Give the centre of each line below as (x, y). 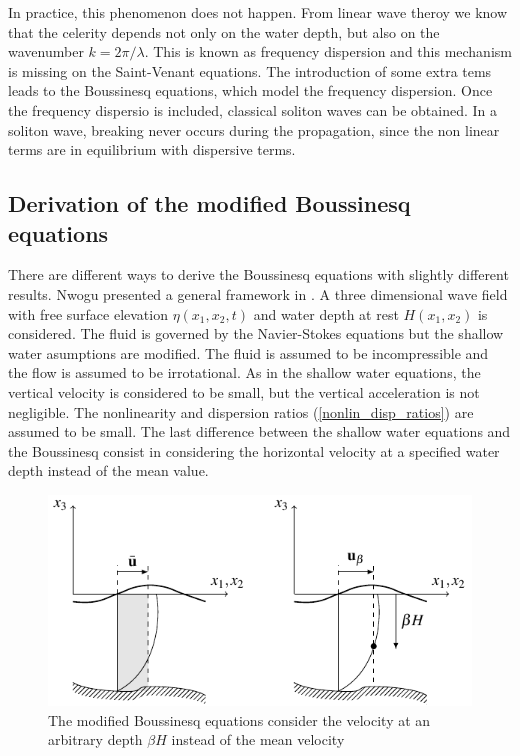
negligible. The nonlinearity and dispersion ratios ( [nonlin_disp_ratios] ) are (241, 411)
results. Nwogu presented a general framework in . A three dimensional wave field (258, 293)
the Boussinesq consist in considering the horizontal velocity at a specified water (254, 450)
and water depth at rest (326, 313)
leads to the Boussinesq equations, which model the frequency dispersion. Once (250, 90)
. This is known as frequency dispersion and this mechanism (328, 51)
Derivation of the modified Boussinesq (209, 203)
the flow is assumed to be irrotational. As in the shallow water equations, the (244, 372)
